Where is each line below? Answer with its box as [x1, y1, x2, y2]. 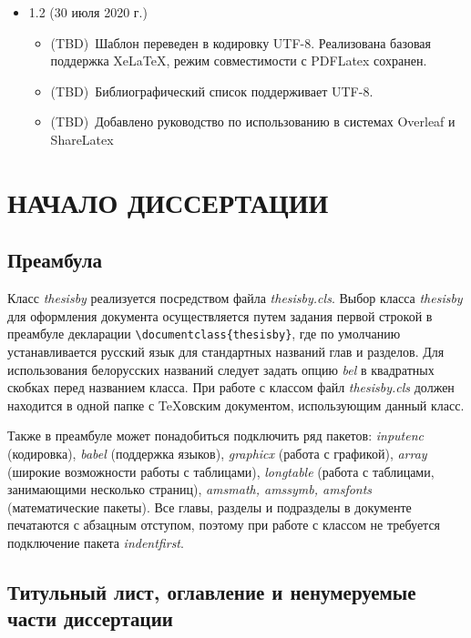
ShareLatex [50, 129, 114, 148]
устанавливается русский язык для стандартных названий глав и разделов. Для [7, 341, 445, 360]
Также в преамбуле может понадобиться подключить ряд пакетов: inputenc [7, 426, 424, 445]
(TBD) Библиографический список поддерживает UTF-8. [50, 81, 374, 100]
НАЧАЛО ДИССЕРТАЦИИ [7, 183, 329, 220]
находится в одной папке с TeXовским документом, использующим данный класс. [7, 395, 465, 414]
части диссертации [7, 604, 173, 633]
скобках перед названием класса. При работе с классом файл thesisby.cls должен [7, 378, 455, 397]
